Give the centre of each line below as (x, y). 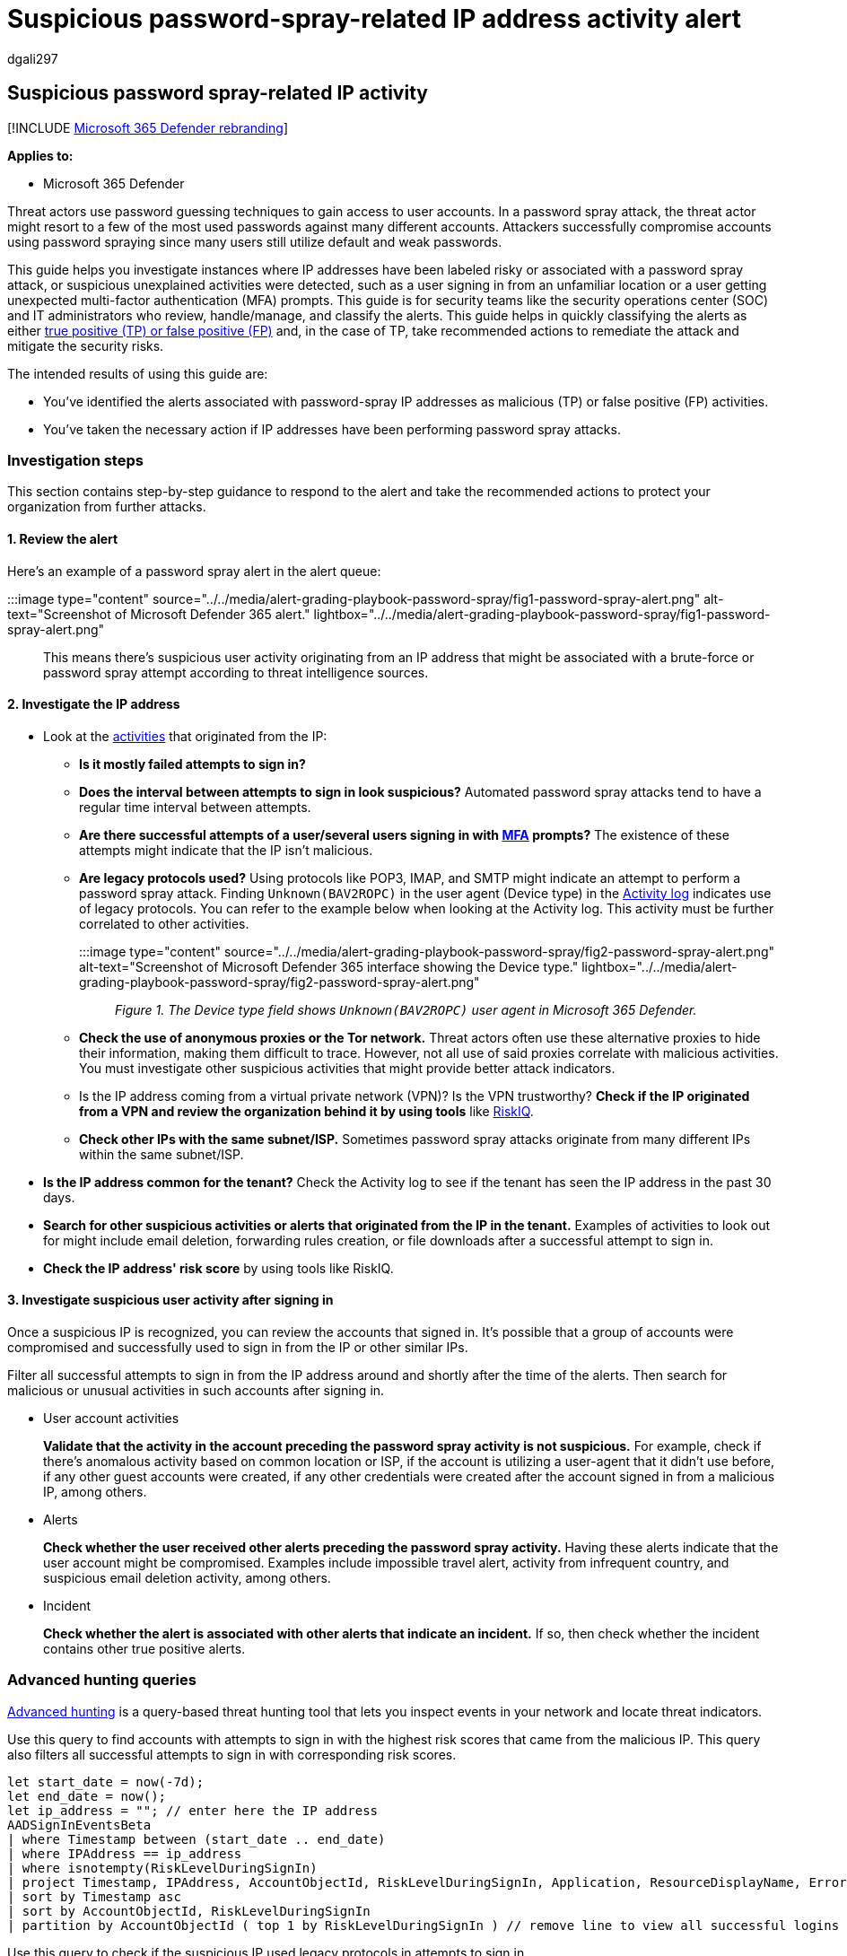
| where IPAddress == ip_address (125, 1853)
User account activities (111, 1418)
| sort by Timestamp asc (94, 1896)
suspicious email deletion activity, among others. (187, 1578)
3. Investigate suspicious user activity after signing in (170, 1300)
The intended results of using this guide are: (138, 373)
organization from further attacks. (107, 507)
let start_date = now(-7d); (106, 1781)
